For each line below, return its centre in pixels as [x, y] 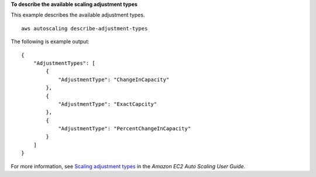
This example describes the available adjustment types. [78, 15]
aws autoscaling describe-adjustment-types [85, 28]
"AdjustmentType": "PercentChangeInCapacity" [125, 129]
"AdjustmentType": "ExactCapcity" [108, 104]
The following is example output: [50, 41]
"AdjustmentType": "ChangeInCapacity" [114, 79]
